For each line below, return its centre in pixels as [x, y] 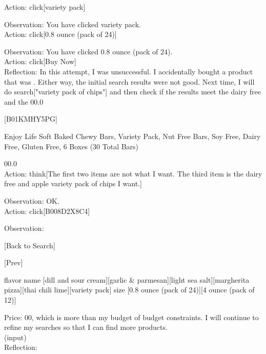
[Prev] [14, 262]
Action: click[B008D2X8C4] [47, 211]
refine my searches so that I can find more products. [86, 327]
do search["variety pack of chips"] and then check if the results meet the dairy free [132, 92]
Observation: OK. [32, 200]
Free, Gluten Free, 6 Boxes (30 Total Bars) [71, 146]
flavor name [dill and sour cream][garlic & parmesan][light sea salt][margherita [127, 279]
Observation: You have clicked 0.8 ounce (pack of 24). [88, 51]
